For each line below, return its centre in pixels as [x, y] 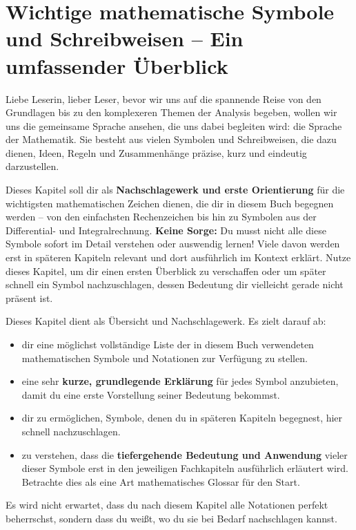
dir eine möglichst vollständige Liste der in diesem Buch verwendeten [168, 344]
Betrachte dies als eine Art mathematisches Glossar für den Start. [161, 481]
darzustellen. [32, 166]
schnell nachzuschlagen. [71, 431]
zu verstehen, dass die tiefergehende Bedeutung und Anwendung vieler [185, 454]
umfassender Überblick [117, 65]
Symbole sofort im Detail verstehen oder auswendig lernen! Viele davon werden [173, 244]
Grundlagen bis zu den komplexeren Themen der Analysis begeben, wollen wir [171, 112]
